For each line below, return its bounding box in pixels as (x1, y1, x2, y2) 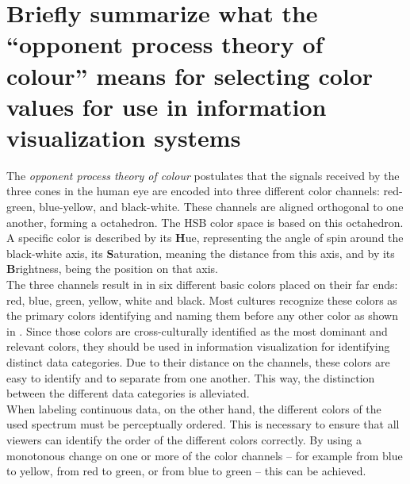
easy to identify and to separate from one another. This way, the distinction (6, 369, 375, 386)
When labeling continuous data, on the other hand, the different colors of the (6, 400, 381, 417)
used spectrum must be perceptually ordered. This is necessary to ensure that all (6, 416, 400, 432)
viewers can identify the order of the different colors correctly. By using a (6, 431, 362, 448)
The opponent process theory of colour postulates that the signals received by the (6, 167, 400, 183)
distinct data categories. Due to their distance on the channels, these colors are (6, 354, 390, 370)
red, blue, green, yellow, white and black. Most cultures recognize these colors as (6, 291, 397, 308)
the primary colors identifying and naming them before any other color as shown (6, 307, 398, 324)
